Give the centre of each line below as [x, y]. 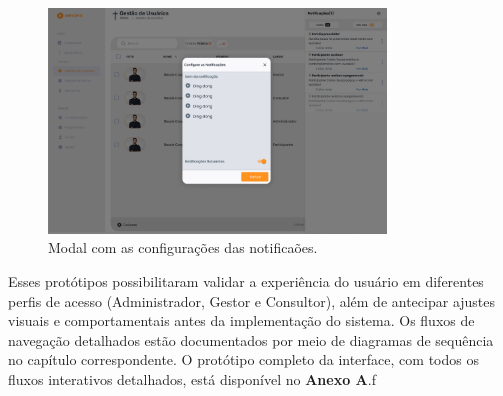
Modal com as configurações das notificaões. [183, 247]
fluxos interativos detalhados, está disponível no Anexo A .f [192, 379]
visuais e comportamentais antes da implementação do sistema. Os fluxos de [241, 320]
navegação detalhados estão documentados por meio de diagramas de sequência [251, 339]
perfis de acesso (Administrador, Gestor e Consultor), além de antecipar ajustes [252, 300]
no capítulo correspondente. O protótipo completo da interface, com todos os [243, 359]
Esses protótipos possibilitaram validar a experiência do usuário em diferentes [246, 281]
